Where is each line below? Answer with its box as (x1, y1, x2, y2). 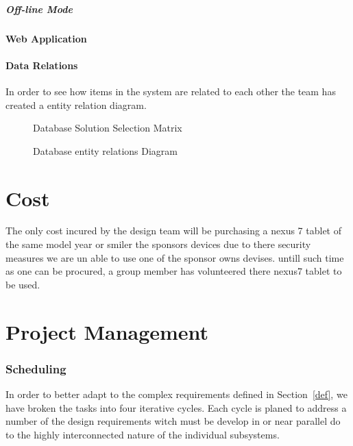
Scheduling (5, 360, 66, 377)
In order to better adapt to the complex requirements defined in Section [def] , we (5, 387, 348, 401)
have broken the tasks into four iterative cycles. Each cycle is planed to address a (5, 400, 347, 414)
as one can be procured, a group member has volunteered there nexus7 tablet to (5, 264, 342, 278)
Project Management (5, 317, 209, 345)
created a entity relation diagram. (5, 97, 147, 112)
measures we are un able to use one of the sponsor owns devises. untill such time (5, 250, 344, 264)
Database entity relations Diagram (33, 143, 178, 158)
